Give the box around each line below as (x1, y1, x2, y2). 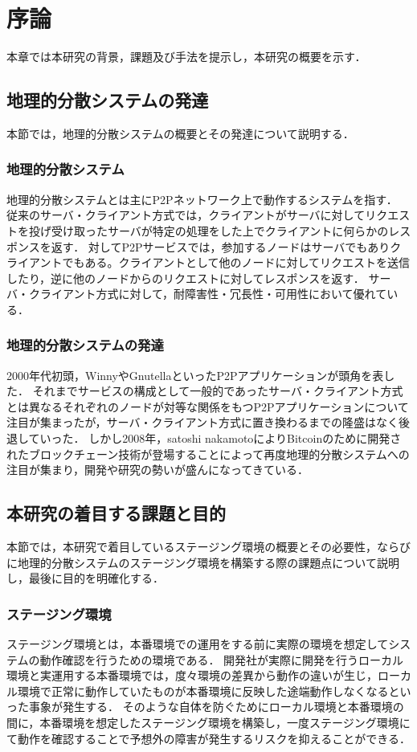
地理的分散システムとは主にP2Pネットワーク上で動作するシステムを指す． (6, 190, 398, 207)
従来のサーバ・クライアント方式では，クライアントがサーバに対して (6, 206, 366, 223)
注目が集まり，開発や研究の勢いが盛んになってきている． (6, 461, 309, 478)
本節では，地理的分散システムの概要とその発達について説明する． (6, 125, 354, 141)
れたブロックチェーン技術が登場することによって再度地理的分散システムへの (6, 445, 410, 462)
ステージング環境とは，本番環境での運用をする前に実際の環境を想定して (6, 636, 389, 652)
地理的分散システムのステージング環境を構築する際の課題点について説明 (17, 554, 399, 570)
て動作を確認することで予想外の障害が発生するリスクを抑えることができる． (6, 730, 411, 746)
